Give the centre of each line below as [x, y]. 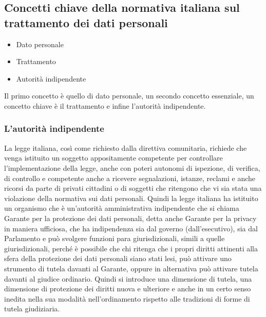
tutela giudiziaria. [32, 309]
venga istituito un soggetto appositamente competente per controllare [113, 158]
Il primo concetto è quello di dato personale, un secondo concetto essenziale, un [129, 96]
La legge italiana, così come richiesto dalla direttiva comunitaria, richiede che [126, 147]
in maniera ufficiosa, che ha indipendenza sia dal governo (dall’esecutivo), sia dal [131, 228]
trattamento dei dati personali [86, 22]
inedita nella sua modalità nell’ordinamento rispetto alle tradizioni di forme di [127, 298]
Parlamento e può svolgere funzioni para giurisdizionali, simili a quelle [115, 238]
